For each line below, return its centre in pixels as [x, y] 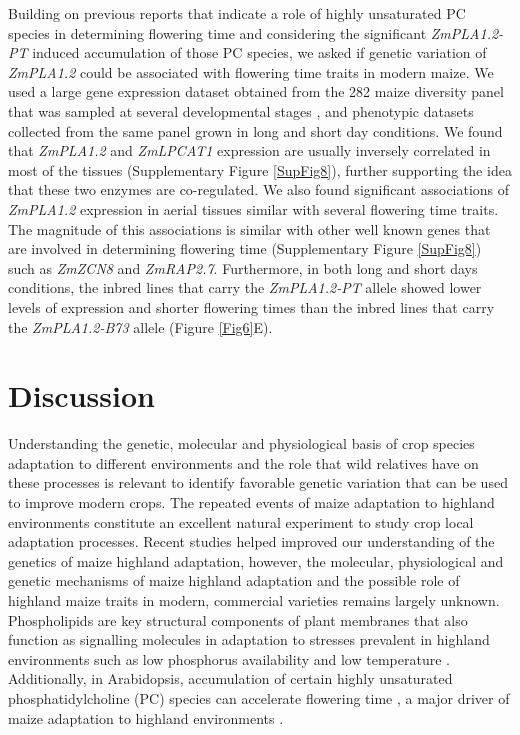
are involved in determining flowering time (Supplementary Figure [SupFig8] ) [245, 248]
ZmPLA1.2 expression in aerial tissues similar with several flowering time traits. [253, 208]
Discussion [81, 395]
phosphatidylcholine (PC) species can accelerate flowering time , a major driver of [259, 697]
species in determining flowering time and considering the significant [217, 32]
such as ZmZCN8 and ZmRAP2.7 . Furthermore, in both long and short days [243, 267]
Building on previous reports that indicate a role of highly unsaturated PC [237, 13]
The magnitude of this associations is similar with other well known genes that [249, 228]
